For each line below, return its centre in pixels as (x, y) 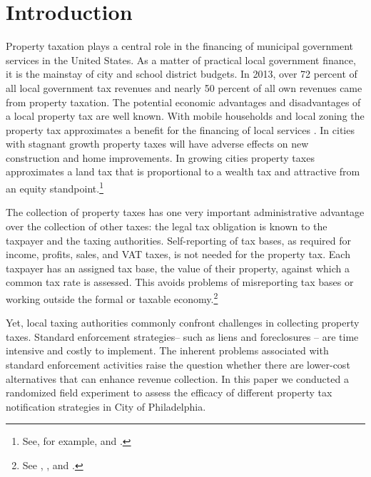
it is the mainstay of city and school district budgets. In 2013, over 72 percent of (182, 74)
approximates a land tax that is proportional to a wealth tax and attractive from (183, 171)
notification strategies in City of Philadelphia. (106, 406)
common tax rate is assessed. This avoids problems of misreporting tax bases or (180, 282)
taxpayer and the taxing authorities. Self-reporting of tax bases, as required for (179, 240)
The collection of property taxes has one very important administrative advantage (185, 212)
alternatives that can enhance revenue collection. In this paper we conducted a (177, 378)
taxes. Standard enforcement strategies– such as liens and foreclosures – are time (182, 336)
